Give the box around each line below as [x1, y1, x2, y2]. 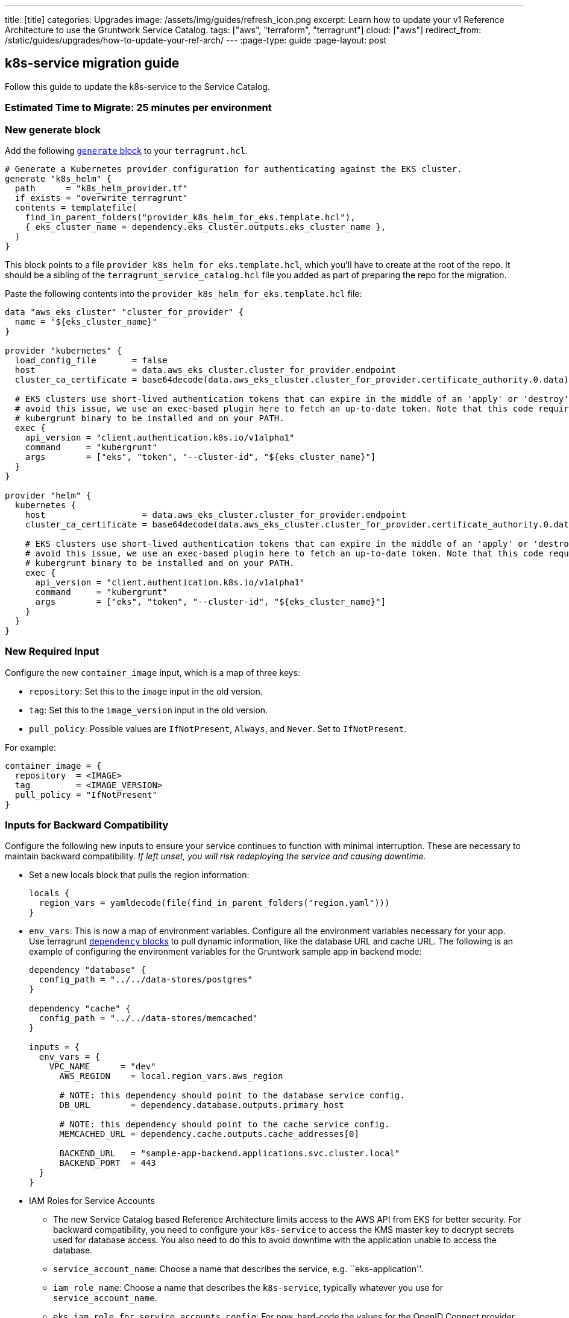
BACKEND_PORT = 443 [59, 1158, 156, 1168]
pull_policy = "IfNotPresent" [14, 789, 157, 800]
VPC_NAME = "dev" [49, 1062, 156, 1072]
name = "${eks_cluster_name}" [14, 316, 157, 326]
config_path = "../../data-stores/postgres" [39, 975, 253, 985]
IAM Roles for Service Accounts [29, 1195, 155, 1206]
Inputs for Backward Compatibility [5, 819, 169, 832]
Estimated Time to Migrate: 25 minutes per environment [5, 101, 272, 114]
